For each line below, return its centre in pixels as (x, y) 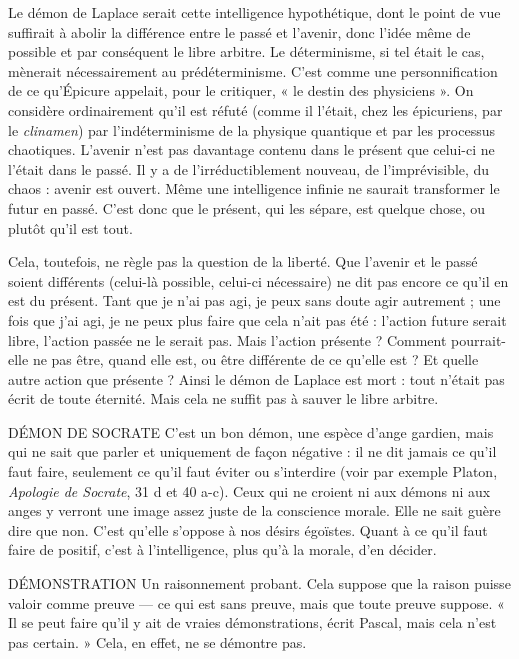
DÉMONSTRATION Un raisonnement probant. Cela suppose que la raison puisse (259, 583)
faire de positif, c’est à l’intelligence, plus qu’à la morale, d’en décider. (222, 549)
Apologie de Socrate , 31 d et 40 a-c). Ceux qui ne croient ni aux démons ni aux (249, 490)
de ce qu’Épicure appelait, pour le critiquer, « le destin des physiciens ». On (241, 90)
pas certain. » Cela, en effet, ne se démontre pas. (157, 641)
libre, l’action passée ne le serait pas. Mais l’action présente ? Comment (227, 339)
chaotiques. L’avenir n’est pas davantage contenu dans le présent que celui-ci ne (251, 149)
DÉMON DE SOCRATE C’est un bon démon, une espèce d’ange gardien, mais (251, 431)
